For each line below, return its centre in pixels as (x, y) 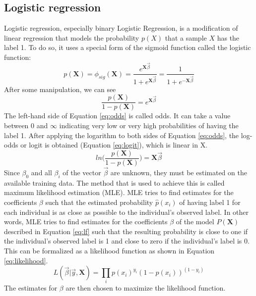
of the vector (82, 173)
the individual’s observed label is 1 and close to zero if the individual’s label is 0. (127, 241)
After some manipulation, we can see (60, 89)
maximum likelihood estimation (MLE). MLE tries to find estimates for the (119, 192)
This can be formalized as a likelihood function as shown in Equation (109, 250)
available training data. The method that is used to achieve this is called (114, 182)
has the (228, 37)
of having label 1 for (210, 202)
